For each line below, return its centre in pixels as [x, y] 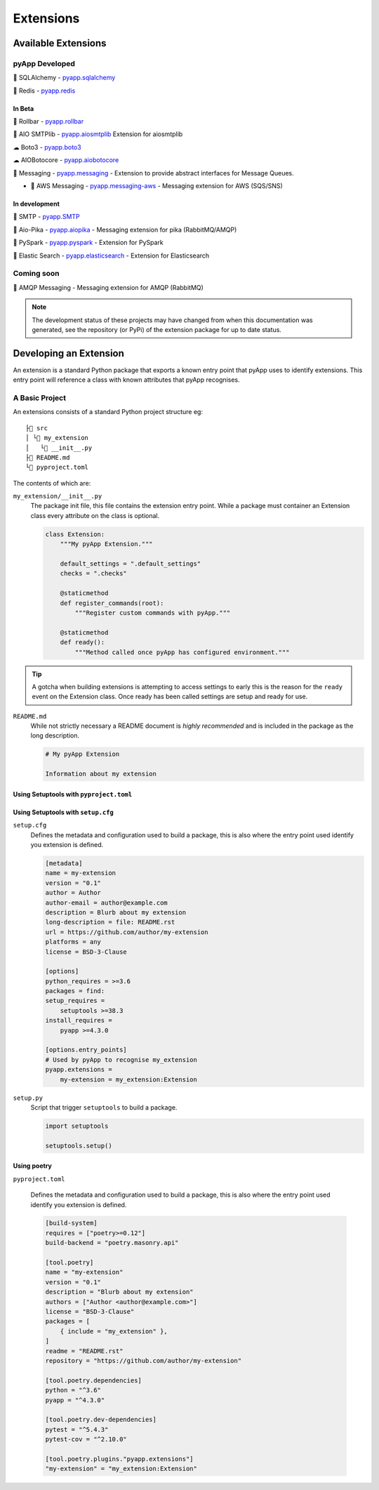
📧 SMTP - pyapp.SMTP [46, 217]
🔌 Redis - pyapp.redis [44, 91]
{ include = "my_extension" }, [114, 1331]
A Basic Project [40, 398]
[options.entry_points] [86, 1050]
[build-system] [71, 1223]
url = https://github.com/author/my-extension [127, 932]
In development [36, 204]
